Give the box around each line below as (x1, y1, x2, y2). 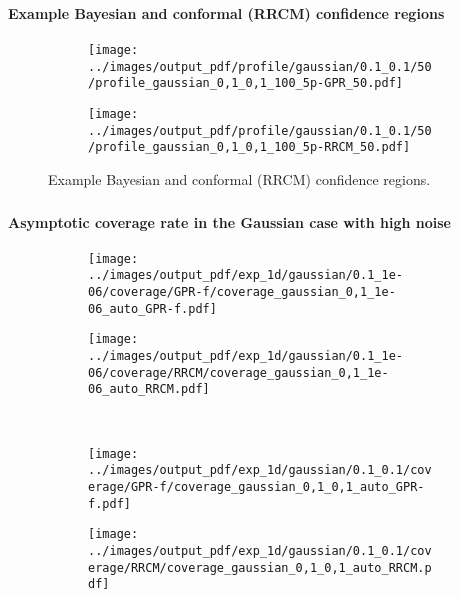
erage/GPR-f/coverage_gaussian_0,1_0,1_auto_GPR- (88, 479, 425, 494)
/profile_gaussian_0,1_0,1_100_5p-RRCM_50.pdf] (88, 140, 411, 155)
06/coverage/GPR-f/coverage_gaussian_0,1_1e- (88, 285, 396, 300)
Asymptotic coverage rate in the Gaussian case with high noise (8, 211, 451, 232)
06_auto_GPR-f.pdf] (88, 301, 217, 316)
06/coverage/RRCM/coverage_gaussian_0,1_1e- (88, 365, 389, 380)
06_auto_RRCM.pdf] (88, 382, 210, 397)
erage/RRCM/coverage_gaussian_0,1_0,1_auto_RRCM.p (88, 560, 432, 575)
